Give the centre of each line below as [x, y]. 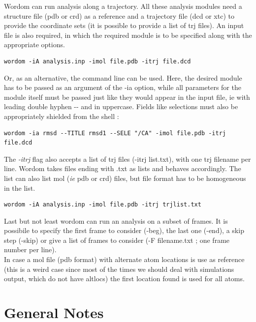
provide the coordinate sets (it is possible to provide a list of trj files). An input [124, 25]
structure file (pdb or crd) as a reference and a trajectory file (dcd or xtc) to [119, 15]
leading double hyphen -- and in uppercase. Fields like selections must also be [121, 106]
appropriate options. [34, 44]
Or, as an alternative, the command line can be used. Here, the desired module [123, 77]
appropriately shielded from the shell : [62, 116]
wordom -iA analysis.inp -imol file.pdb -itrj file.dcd [97, 61]
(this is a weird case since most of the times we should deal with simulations [119, 269]
